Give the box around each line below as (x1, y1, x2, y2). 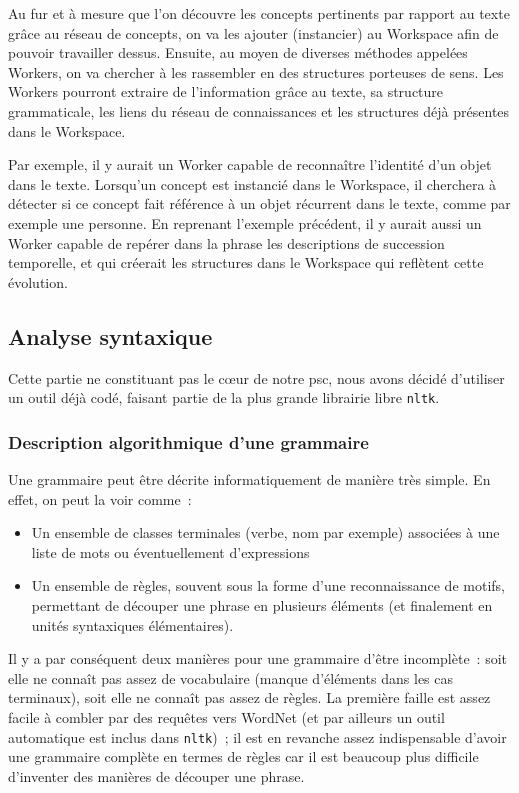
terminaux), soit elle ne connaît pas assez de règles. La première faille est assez (8, 687, 491, 708)
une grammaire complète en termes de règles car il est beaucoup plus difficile (8, 746, 479, 767)
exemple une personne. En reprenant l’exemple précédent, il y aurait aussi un (8, 212, 482, 233)
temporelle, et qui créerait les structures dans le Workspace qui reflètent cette (8, 252, 484, 273)
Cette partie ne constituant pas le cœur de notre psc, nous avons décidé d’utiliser (8, 367, 505, 388)
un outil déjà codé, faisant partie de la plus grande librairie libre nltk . (8, 387, 440, 408)
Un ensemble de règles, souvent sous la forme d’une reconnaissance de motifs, (31, 575, 505, 596)
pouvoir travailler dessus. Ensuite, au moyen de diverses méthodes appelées (8, 42, 468, 63)
